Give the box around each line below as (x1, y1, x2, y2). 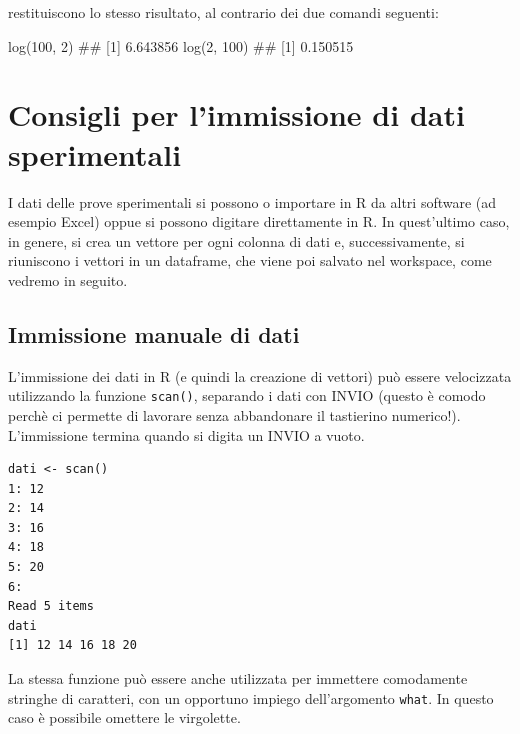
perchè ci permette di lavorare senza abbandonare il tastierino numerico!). (8, 404, 461, 425)
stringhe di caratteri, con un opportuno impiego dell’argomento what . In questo (8, 687, 494, 708)
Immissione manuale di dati (8, 318, 300, 349)
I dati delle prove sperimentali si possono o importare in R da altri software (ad (8, 191, 497, 212)
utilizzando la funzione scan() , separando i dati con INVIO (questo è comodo (8, 385, 486, 406)
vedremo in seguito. (8, 269, 128, 290)
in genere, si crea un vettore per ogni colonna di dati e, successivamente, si (8, 230, 465, 251)
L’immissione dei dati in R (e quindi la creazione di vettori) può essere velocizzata (8, 365, 512, 386)
